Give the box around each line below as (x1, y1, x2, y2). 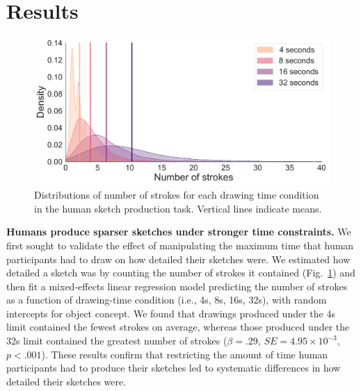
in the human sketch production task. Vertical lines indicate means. (34, 201, 322, 215)
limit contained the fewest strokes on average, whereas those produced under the (6, 319, 350, 334)
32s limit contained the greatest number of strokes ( (6, 333, 227, 348)
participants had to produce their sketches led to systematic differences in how (6, 360, 341, 375)
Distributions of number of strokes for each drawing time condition (34, 188, 319, 202)
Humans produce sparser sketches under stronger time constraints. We (6, 224, 351, 239)
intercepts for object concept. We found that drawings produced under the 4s (6, 306, 335, 320)
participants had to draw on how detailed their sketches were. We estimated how (6, 251, 351, 266)
